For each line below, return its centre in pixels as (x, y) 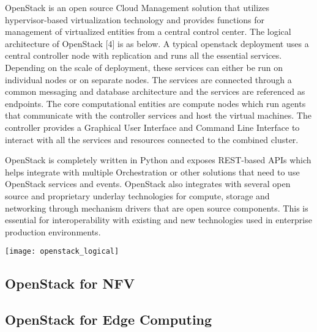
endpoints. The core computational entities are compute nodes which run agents (155, 103)
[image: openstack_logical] (62, 252)
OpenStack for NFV (70, 283)
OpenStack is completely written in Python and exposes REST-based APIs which (158, 160)
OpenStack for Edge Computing (109, 319)
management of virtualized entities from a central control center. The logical (148, 31)
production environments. (53, 231)
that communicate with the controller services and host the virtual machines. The (158, 115)
